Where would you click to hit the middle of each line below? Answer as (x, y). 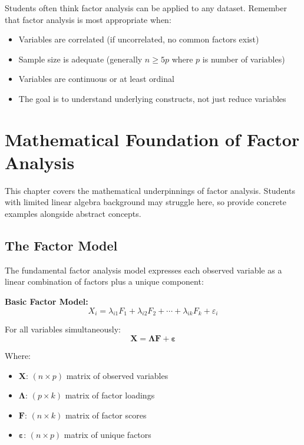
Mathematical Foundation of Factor (152, 139)
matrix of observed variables (117, 375)
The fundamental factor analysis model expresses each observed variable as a (143, 270)
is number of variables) (244, 59)
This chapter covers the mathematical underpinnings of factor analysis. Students (150, 190)
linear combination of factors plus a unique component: (104, 281)
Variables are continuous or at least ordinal (96, 79)
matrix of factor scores (106, 415)
